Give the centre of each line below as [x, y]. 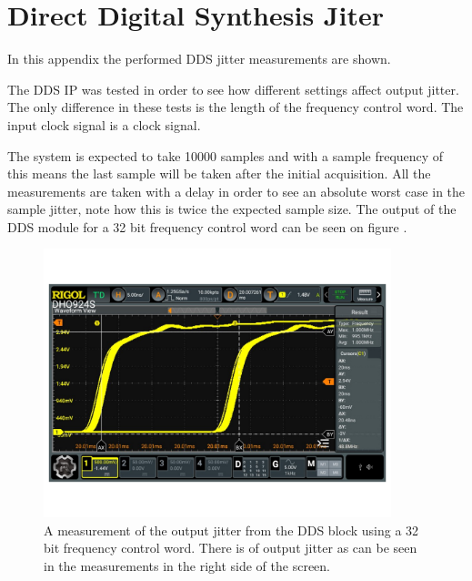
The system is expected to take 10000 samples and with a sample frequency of [226, 155]
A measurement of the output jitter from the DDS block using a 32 [231, 530]
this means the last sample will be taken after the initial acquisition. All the [219, 173]
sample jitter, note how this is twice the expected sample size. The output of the [232, 209]
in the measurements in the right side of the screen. [187, 566]
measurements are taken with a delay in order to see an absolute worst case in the [236, 191]
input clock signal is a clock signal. [104, 124]
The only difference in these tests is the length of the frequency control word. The [236, 107]
